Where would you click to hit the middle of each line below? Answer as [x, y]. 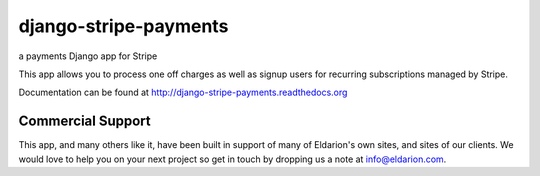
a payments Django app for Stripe [88, 56]
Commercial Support [85, 121]
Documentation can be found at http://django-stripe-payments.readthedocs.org [183, 92]
